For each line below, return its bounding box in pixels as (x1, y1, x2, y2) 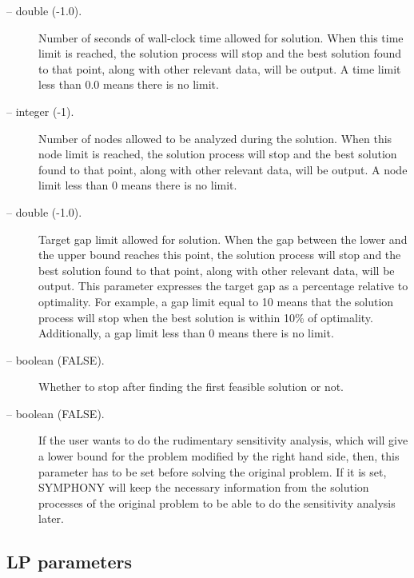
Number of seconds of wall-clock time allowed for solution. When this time (38, 29, 404, 46)
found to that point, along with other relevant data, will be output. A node (38, 161, 408, 177)
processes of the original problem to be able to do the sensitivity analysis (38, 494, 396, 511)
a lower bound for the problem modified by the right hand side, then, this (38, 448, 400, 464)
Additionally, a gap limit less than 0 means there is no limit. (38, 325, 334, 341)
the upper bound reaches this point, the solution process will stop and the (38, 246, 401, 263)
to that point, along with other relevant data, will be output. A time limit (38, 60, 401, 77)
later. (38, 510, 64, 527)
